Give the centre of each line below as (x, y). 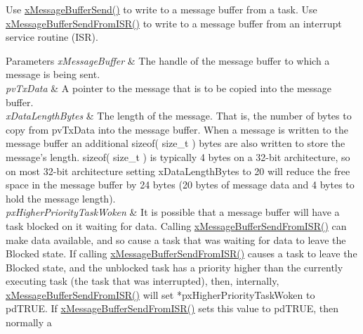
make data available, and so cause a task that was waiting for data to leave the (176, 239)
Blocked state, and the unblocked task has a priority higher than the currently (174, 267)
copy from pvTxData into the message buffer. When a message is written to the (177, 129)
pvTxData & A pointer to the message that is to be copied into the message (169, 88)
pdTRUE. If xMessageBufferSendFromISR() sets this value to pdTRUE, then (172, 308)
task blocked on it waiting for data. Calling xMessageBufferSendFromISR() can (176, 225)
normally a (29, 322)
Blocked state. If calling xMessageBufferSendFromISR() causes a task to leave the (181, 253)
